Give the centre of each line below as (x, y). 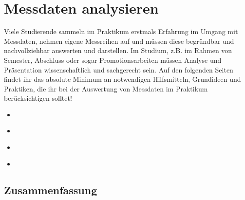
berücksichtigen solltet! (38, 98)
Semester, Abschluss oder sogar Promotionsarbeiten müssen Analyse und (113, 60)
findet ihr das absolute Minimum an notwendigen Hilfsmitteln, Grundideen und (122, 79)
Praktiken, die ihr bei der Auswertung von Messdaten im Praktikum (106, 88)
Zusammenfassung (51, 190)
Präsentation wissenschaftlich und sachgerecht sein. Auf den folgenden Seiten (119, 69)
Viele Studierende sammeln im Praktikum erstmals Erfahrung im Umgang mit (121, 31)
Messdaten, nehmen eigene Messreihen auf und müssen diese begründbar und (119, 41)
